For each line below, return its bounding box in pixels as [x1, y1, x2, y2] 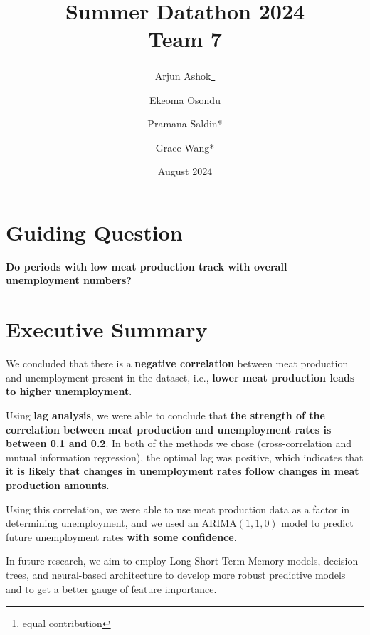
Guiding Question [6, 217, 183, 246]
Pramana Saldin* [147, 116, 223, 131]
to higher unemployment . [6, 384, 132, 399]
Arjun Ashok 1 [154, 66, 216, 83]
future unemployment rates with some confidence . [6, 529, 237, 544]
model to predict [281, 515, 354, 530]
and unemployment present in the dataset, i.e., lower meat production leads [6, 369, 355, 384]
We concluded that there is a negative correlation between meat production [6, 356, 349, 371]
